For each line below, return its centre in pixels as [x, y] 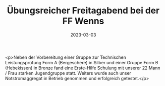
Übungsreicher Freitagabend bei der [83, 11]
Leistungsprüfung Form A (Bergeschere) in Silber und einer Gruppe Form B [82, 62]
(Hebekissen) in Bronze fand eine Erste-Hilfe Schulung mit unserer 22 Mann [83, 68]
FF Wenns [83, 21]
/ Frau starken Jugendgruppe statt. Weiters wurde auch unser [68, 73]
